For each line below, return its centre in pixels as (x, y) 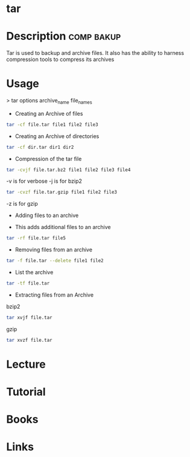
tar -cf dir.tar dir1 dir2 (40, 147)
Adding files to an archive (47, 215)
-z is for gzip (22, 204)
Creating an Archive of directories (57, 136)
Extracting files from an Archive (54, 295)
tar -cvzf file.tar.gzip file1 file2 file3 (62, 192)
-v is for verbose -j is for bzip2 (44, 181)
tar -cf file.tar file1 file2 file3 (52, 124)
